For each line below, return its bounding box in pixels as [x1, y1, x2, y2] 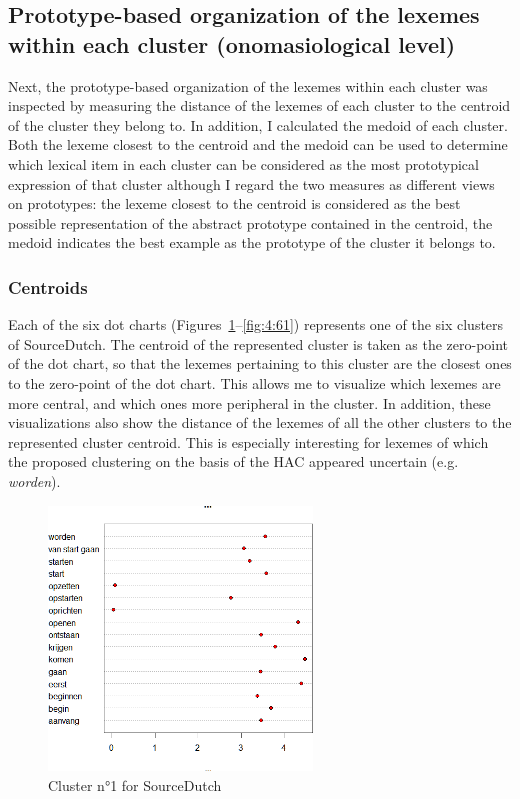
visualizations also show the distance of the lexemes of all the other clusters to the [8, 412, 512, 433]
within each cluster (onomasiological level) [8, 28, 456, 59]
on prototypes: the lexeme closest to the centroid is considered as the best [8, 193, 461, 214]
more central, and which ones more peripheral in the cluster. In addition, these [8, 392, 491, 413]
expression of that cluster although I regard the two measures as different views [8, 173, 495, 194]
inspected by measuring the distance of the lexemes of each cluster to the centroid [8, 95, 511, 116]
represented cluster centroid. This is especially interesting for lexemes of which [8, 431, 489, 452]
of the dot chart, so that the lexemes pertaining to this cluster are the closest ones [8, 353, 512, 374]
